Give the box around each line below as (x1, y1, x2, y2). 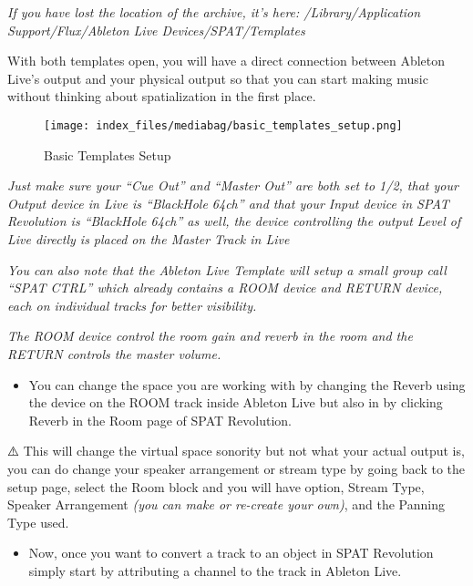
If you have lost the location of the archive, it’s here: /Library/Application (7, 3, 421, 21)
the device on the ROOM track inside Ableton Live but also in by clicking (28, 393, 443, 412)
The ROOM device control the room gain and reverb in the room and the (7, 326, 413, 345)
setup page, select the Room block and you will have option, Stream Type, (7, 477, 425, 496)
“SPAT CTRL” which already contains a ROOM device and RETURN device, (7, 278, 443, 297)
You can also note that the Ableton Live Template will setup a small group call (7, 260, 447, 279)
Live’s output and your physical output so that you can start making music (7, 68, 428, 87)
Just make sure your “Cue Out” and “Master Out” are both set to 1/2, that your (7, 176, 458, 195)
